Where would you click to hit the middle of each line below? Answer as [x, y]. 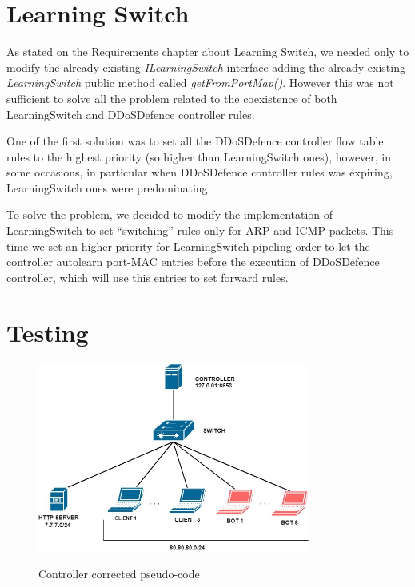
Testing [48, 332]
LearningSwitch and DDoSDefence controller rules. [131, 114]
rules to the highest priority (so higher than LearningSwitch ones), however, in [199, 156]
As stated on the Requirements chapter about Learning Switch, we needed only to [208, 52]
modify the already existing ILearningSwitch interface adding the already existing [206, 67]
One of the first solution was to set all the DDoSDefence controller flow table [195, 141]
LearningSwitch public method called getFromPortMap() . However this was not [200, 83]
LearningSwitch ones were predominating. [109, 187]
